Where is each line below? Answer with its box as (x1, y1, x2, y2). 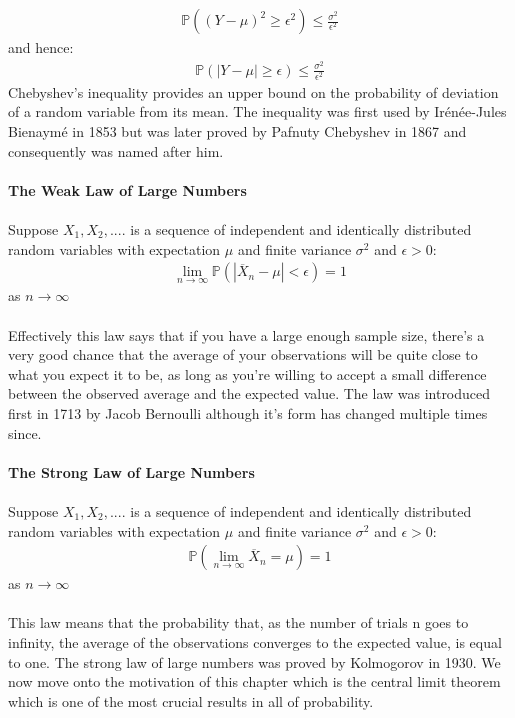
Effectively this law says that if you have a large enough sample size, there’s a (8, 324, 485, 345)
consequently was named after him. (8, 140, 224, 161)
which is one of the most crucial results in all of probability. (8, 690, 374, 711)
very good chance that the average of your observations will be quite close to (8, 344, 478, 365)
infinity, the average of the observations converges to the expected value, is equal (8, 631, 502, 652)
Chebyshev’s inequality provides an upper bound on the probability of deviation (8, 81, 499, 102)
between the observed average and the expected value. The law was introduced (8, 383, 491, 404)
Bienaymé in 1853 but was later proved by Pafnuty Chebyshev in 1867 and (8, 121, 467, 142)
